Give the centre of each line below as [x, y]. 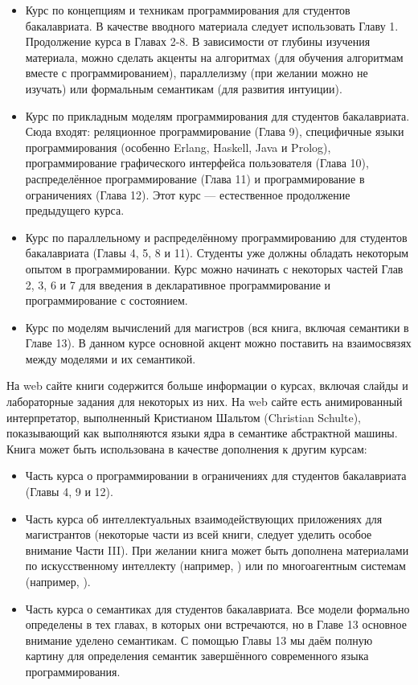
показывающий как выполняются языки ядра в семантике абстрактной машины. [202, 433]
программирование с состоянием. [107, 300]
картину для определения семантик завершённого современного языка [197, 656]
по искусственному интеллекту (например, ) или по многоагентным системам [215, 566]
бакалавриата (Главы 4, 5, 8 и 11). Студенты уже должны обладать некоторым [217, 253]
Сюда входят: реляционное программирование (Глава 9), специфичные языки [215, 131]
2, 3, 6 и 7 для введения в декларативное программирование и [178, 284]
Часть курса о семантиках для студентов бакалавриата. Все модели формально [217, 608]
